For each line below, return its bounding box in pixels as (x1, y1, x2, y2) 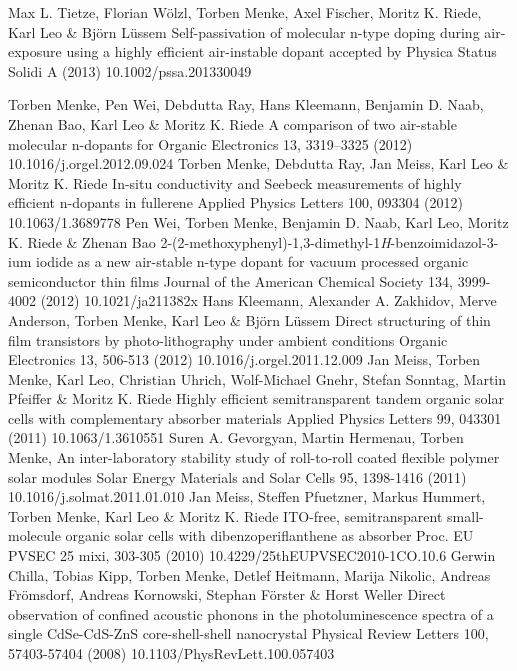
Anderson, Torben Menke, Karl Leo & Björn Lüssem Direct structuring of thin (8, 309, 491, 330)
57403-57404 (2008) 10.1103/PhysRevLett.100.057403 (8, 643, 335, 663)
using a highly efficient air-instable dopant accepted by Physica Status (66, 41, 497, 62)
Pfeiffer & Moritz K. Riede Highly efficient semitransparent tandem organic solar (8, 388, 504, 409)
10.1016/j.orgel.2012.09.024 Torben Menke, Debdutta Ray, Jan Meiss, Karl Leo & (8, 153, 509, 174)
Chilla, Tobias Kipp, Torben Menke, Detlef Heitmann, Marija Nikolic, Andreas (8, 564, 491, 585)
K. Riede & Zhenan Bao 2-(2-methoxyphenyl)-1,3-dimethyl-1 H (8, 231, 391, 252)
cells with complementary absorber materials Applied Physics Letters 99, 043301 (8, 407, 502, 428)
